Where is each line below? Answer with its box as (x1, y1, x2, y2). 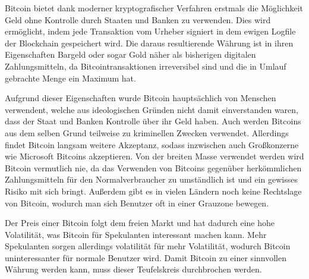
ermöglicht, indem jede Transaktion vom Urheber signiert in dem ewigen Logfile (5, 25, 296, 37)
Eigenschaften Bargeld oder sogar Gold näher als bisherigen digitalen (5, 48, 256, 61)
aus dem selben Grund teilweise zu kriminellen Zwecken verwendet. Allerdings (5, 126, 289, 139)
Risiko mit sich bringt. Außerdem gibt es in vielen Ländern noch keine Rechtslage (5, 184, 302, 197)
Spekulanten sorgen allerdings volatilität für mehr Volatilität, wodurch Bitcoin (5, 240, 291, 252)
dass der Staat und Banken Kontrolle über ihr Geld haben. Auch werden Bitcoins (5, 115, 301, 127)
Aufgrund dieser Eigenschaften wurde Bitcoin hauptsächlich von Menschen (5, 92, 276, 104)
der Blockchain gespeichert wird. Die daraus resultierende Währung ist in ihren (5, 36, 294, 49)
